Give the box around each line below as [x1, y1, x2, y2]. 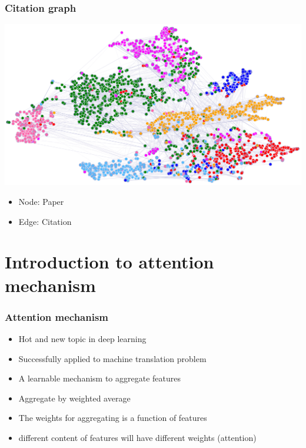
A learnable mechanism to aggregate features [18, 372, 181, 384]
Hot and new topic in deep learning [18, 332, 147, 344]
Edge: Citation [18, 215, 72, 227]
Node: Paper [18, 195, 64, 207]
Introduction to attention [5, 250, 214, 274]
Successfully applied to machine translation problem [18, 352, 207, 364]
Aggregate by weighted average [18, 391, 131, 404]
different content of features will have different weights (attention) [18, 431, 257, 443]
